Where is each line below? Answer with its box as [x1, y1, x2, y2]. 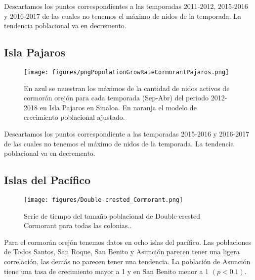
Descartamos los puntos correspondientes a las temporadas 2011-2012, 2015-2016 [4, 1, 248, 11]
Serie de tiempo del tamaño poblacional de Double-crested [24, 210, 200, 221]
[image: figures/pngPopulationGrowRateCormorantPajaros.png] [24, 68, 229, 76]
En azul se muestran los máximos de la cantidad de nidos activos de [24, 83, 230, 93]
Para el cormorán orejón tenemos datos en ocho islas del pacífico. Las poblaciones [4, 236, 251, 247]
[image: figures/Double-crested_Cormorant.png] [24, 196, 183, 203]
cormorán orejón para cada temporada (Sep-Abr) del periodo [24, 93, 209, 103]
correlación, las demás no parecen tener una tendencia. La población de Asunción [4, 256, 251, 267]
